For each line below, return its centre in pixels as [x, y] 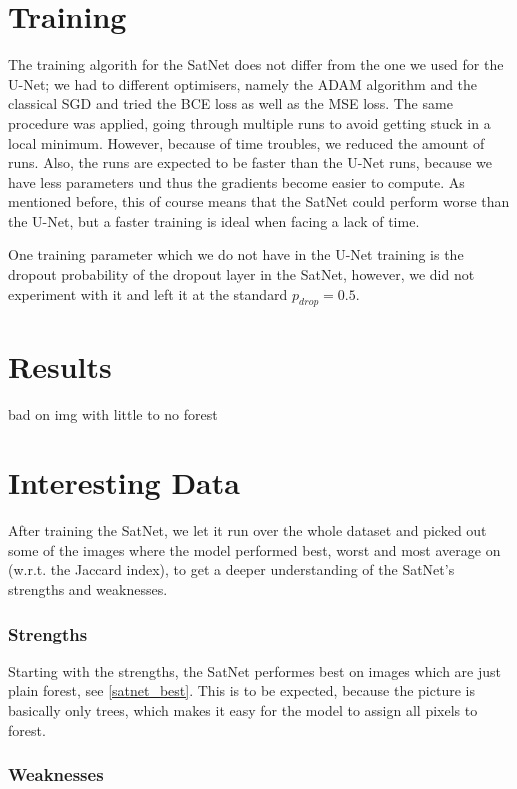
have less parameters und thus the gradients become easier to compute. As [236, 181]
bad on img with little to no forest [113, 413]
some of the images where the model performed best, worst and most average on [254, 549]
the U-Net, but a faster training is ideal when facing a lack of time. [214, 220]
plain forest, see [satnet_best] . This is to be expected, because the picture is [241, 690]
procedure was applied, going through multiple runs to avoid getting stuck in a [249, 122]
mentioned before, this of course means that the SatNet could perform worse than [259, 201]
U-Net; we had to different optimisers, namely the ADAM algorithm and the [243, 83]
